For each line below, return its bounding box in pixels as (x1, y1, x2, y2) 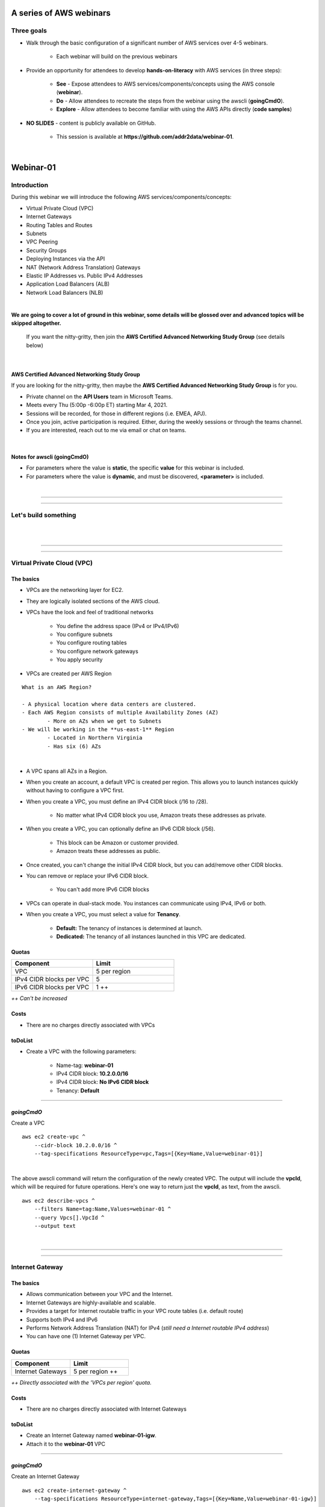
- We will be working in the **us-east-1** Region (22, 726, 175, 732)
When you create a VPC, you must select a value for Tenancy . (26, 911, 181, 918)
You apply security (56, 656, 103, 663)
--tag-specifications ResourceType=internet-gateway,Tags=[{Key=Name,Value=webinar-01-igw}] (34, 1496, 317, 1502)
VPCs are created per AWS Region (26, 670, 112, 677)
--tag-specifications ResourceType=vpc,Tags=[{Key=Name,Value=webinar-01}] (34, 1150, 263, 1157)
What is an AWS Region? (22, 684, 92, 690)
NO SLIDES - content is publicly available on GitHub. (26, 119, 156, 127)
